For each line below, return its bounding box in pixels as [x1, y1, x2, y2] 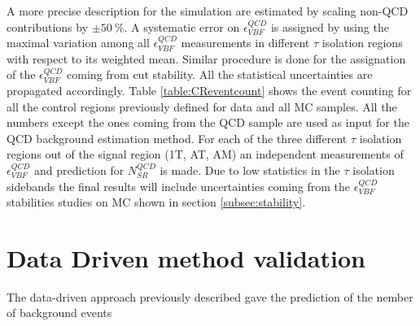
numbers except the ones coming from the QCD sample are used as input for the [7, 114, 409, 131]
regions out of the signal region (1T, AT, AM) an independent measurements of [7, 146, 404, 163]
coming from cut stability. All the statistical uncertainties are [67, 66, 373, 83]
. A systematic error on [124, 18, 240, 35]
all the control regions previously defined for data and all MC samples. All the [7, 98, 397, 115]
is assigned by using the [270, 18, 389, 35]
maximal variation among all [7, 34, 150, 51]
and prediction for [34, 161, 125, 178]
